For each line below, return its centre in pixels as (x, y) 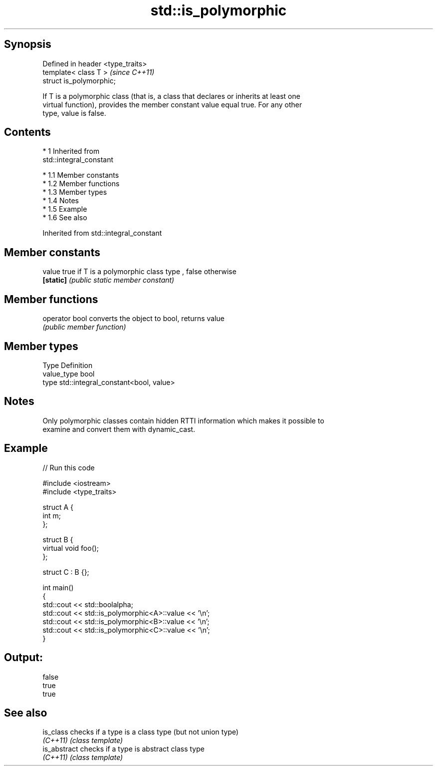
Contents (27, 132)
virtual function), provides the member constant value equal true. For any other (172, 104)
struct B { (58, 539)
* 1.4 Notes (61, 201)
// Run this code (69, 467)
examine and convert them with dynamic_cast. (119, 429)
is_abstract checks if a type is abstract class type (123, 749)
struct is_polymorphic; (79, 80)
